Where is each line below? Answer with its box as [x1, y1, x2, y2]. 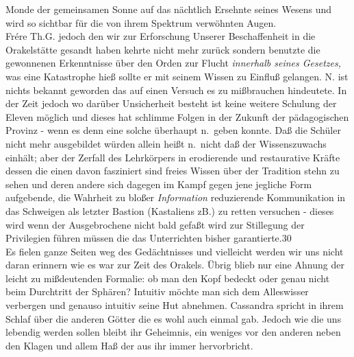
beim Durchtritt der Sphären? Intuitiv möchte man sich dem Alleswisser [5, 284, 309, 299]
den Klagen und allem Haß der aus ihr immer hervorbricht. [5, 338, 253, 352]
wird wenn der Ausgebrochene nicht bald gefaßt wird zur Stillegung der [5, 217, 305, 231]
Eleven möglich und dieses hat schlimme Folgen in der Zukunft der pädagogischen [5, 109, 349, 124]
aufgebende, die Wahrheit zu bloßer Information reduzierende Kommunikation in [5, 190, 346, 205]
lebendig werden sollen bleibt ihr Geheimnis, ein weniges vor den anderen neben [5, 325, 341, 339]
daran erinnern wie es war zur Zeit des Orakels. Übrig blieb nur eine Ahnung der [5, 257, 344, 272]
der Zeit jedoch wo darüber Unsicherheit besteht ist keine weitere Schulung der [5, 96, 337, 111]
